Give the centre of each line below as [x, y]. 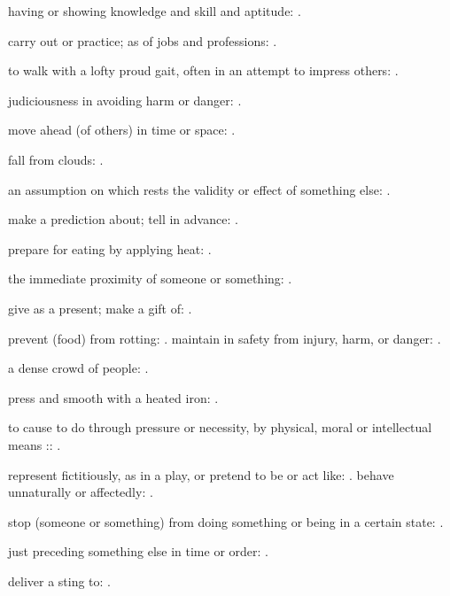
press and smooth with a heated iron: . [113, 397]
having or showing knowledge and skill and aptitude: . [155, 11]
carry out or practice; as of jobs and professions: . [143, 40]
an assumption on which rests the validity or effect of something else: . [199, 189]
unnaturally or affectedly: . [81, 492]
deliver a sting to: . [60, 581]
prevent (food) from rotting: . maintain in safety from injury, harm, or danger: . [225, 338]
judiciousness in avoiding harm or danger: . [125, 100]
